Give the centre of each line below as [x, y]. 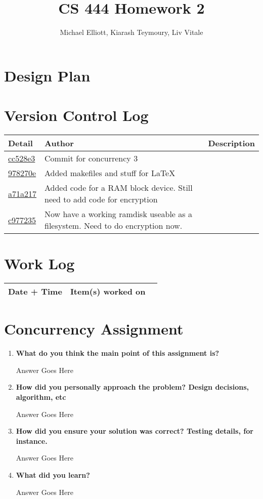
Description [231, 143]
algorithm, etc [41, 397]
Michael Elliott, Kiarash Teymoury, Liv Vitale [131, 32]
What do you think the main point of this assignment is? [118, 353]
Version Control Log [76, 115]
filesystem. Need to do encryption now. [114, 226]
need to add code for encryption [101, 199]
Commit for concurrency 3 [91, 158]
